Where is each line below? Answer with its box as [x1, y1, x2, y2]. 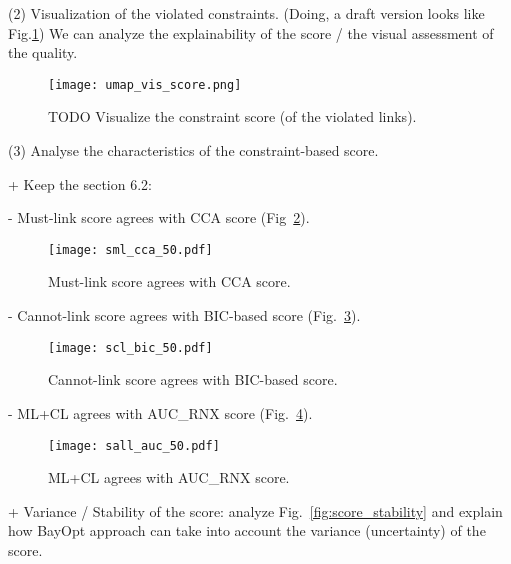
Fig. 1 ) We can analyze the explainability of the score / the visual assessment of [8, 22, 494, 43]
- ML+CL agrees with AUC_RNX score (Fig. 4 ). [8, 402, 313, 423]
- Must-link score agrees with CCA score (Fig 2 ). [8, 207, 310, 228]
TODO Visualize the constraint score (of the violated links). [48, 106, 417, 127]
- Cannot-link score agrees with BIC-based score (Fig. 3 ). [8, 305, 361, 326]
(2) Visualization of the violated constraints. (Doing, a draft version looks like [8, 3, 485, 23]
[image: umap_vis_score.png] [48, 77, 242, 92]
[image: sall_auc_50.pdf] [48, 438, 220, 453]
